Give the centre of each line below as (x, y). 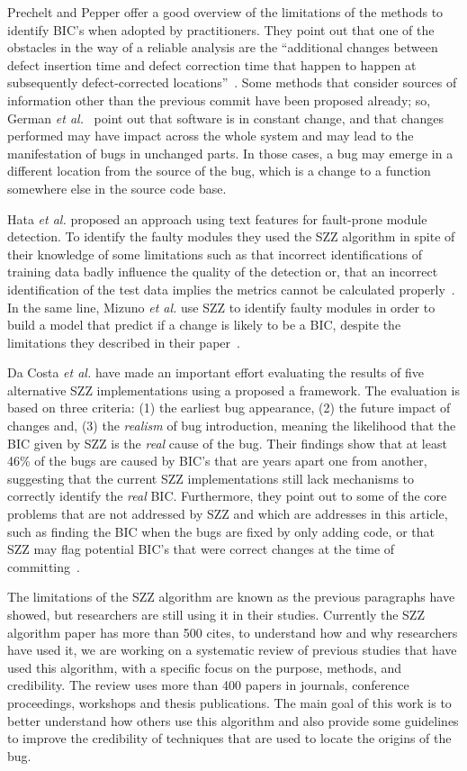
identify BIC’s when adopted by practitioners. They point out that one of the (221, 29)
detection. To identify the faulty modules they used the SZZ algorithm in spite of (231, 236)
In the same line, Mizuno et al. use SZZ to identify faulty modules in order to (221, 307)
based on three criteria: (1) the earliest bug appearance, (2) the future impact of (229, 408)
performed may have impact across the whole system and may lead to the (211, 136)
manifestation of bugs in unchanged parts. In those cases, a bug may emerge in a (230, 153)
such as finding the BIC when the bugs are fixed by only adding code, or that (221, 531)
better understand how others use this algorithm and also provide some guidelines (233, 720)
